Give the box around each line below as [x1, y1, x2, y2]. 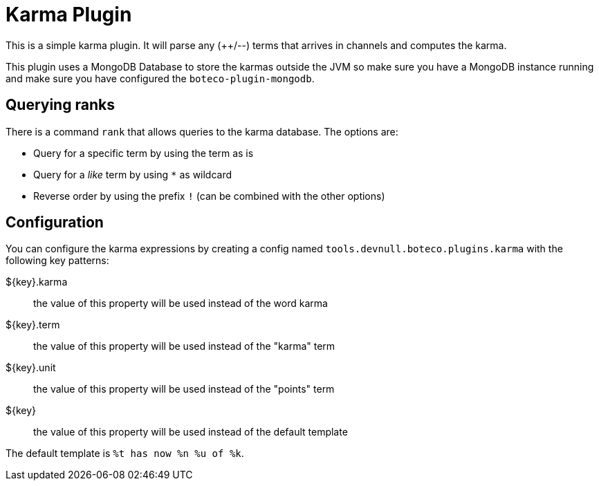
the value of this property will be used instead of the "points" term [33, 383, 335, 395]
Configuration [6, 214, 104, 232]
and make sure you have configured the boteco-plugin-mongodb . [6, 72, 315, 84]
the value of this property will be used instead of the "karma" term [33, 340, 335, 353]
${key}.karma [6, 276, 68, 288]
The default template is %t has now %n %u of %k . [6, 447, 244, 460]
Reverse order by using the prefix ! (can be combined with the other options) [33, 189, 385, 202]
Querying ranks [6, 96, 115, 114]
